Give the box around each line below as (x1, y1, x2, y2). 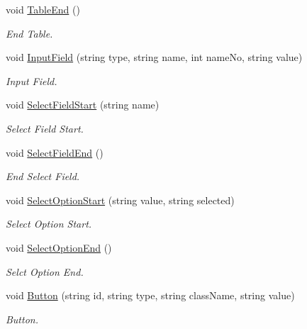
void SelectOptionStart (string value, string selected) (6, 192, 235, 207)
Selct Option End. (6, 264, 84, 279)
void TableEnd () (6, 2, 80, 16)
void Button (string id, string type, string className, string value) (6, 288, 295, 303)
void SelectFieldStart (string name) (6, 97, 160, 112)
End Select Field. (6, 169, 80, 184)
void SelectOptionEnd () (6, 240, 112, 255)
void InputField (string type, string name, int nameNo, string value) (6, 50, 303, 65)
